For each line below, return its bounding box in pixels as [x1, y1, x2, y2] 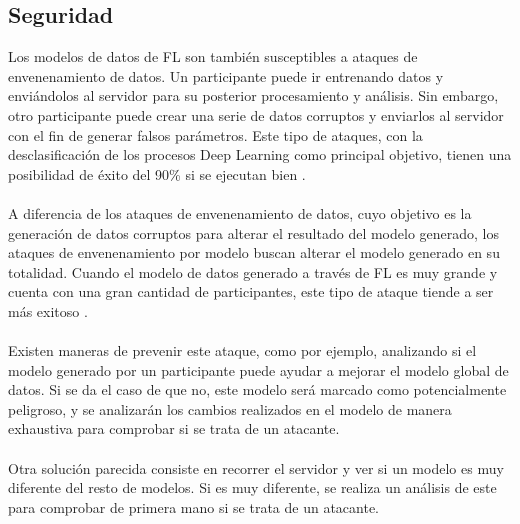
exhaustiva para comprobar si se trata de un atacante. [8, 418, 340, 439]
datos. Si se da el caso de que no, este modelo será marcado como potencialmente [8, 379, 507, 400]
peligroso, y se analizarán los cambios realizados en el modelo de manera [8, 398, 452, 419]
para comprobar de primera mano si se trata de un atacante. [8, 496, 379, 517]
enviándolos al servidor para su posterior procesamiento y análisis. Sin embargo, [8, 85, 499, 106]
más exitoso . [8, 300, 88, 321]
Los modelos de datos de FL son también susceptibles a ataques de [8, 46, 418, 67]
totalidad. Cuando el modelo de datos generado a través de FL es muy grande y [8, 261, 498, 282]
